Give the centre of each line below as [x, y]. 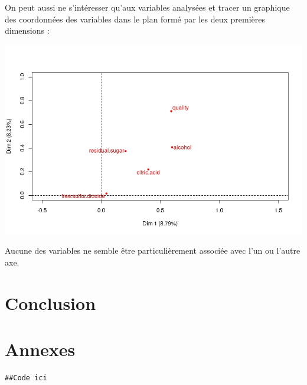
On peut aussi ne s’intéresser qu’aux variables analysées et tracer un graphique [147, 7]
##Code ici [26, 378]
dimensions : [27, 30]
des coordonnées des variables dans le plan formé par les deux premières [135, 19]
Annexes [40, 349]
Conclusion [50, 302]
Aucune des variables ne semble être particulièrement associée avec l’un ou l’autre [153, 250]
